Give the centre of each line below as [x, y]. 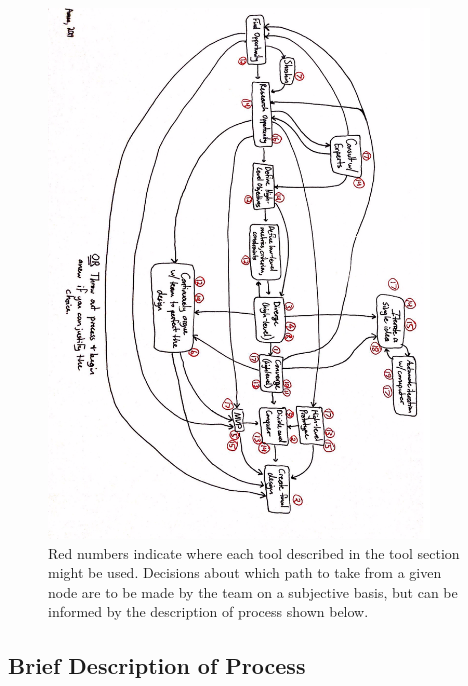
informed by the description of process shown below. [208, 611]
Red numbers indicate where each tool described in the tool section [254, 552]
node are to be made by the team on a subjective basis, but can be [253, 591]
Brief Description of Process [157, 665]
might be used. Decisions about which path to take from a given [245, 572]
